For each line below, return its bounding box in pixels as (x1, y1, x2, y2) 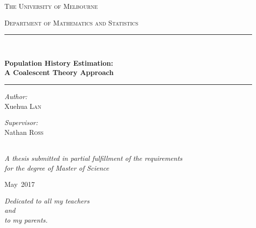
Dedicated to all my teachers (4, 195, 89, 205)
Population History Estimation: (4, 57, 114, 68)
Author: (4, 91, 28, 101)
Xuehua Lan (4, 101, 42, 111)
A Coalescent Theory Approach (4, 67, 114, 77)
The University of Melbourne (4, 1, 98, 11)
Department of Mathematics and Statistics (4, 17, 139, 27)
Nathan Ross (4, 127, 44, 137)
